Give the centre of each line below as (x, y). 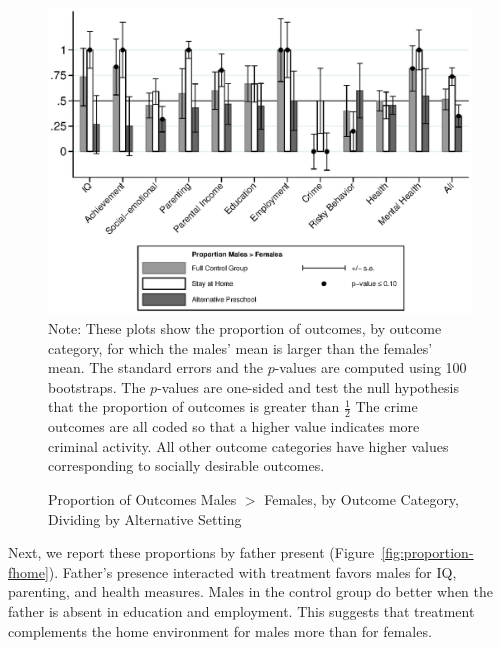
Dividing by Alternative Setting (145, 518)
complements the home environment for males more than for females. (220, 630)
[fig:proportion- (427, 552)
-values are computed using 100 (370, 367)
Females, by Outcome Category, (361, 498)
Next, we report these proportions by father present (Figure (191, 552)
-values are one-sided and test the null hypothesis (308, 386)
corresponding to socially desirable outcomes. (186, 465)
